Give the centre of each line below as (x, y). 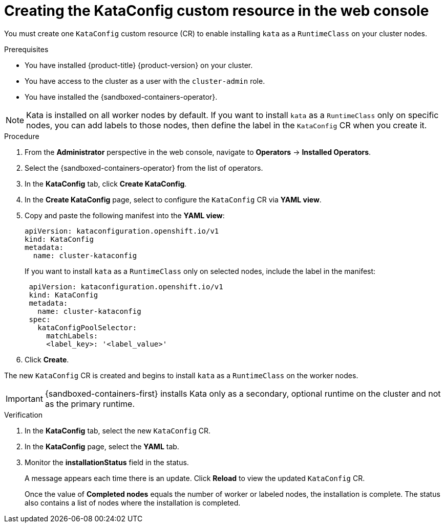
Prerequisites (26, 49)
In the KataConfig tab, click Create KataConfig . (106, 184)
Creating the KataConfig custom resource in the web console (217, 11)
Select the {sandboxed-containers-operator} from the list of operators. (144, 168)
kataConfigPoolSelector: (87, 327)
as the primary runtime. (90, 404)
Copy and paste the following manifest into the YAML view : (125, 215)
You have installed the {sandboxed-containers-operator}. (121, 97)
